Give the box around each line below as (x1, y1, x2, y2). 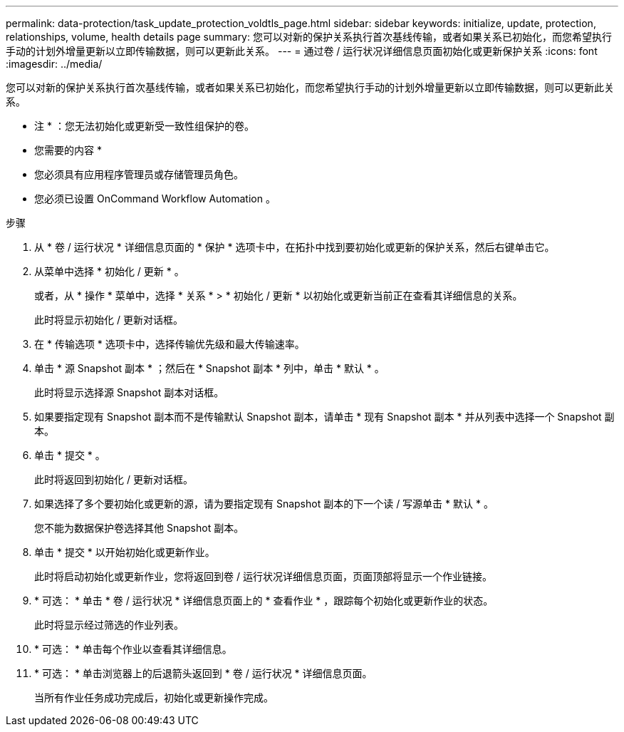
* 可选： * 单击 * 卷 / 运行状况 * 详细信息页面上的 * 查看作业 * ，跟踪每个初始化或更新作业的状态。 (34, 594, 494, 607)
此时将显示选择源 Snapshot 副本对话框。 (34, 386, 224, 398)
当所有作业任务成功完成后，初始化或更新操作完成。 (34, 691, 274, 703)
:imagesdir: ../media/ (6, 58, 103, 70)
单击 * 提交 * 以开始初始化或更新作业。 (34, 546, 215, 558)
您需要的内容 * (34, 144, 102, 156)
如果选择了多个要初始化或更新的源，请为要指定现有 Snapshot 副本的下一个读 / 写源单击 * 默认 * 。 (34, 498, 494, 510)
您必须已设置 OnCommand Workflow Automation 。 (34, 192, 276, 205)
